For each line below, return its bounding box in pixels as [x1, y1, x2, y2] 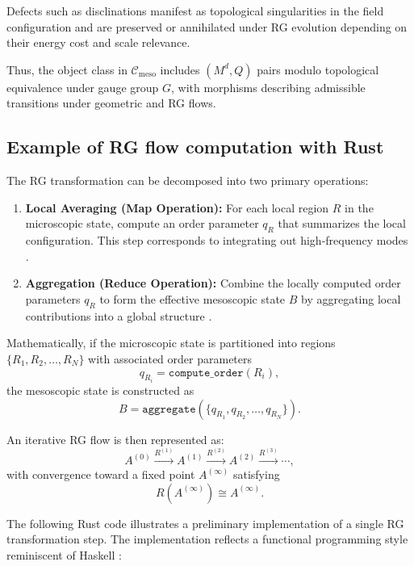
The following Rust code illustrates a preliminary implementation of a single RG [6, 514, 404, 531]
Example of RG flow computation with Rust [6, 134, 384, 159]
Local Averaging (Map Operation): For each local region [25, 199, 329, 216]
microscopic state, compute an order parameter [25, 215, 259, 232]
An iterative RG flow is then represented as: [6, 430, 224, 447]
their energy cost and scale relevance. [6, 34, 190, 51]
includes [160, 61, 200, 78]
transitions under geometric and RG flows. [6, 94, 216, 111]
